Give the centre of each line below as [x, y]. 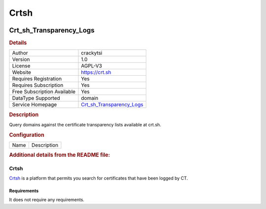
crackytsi [92, 53]
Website [22, 72]
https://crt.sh [96, 72]
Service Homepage [34, 105]
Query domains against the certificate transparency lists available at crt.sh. [85, 124]
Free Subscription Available [44, 92]
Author [20, 53]
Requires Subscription [38, 85]
